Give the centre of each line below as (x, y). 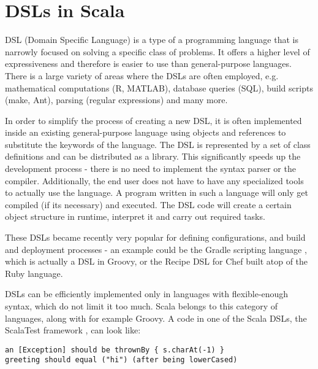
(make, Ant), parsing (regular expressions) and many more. (116, 100)
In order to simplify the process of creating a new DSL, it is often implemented (153, 120)
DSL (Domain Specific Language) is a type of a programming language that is (152, 40)
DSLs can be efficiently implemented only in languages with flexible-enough (147, 294)
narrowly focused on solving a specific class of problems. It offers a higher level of (157, 51)
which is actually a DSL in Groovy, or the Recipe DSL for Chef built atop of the (157, 261)
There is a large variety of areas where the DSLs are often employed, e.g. (142, 75)
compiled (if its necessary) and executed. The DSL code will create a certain (148, 204)
